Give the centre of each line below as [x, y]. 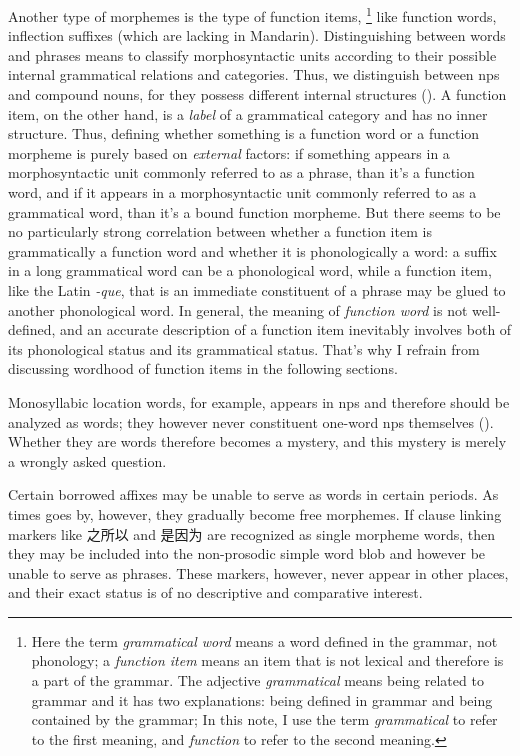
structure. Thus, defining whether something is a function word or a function [244, 133]
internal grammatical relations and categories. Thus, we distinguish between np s [254, 74]
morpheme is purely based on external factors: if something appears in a [229, 152]
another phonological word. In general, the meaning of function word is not [238, 309]
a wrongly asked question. [87, 460]
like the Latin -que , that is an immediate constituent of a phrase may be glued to [257, 289]
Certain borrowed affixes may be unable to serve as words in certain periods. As [253, 494]
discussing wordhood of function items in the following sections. [203, 368]
